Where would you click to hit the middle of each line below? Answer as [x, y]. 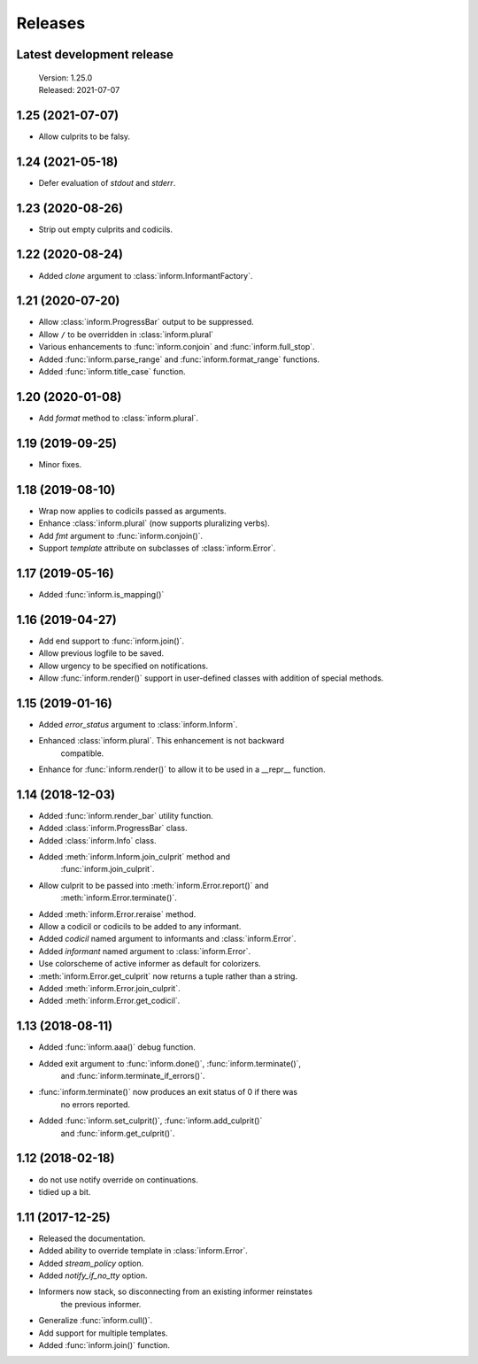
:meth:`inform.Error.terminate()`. [119, 898]
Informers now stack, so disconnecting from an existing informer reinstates [176, 1291]
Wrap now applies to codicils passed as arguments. [132, 511]
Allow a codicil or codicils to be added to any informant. [140, 927]
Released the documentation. [92, 1238]
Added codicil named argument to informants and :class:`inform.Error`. [167, 939]
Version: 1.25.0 [66, 77]
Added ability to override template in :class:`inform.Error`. [143, 1251]
